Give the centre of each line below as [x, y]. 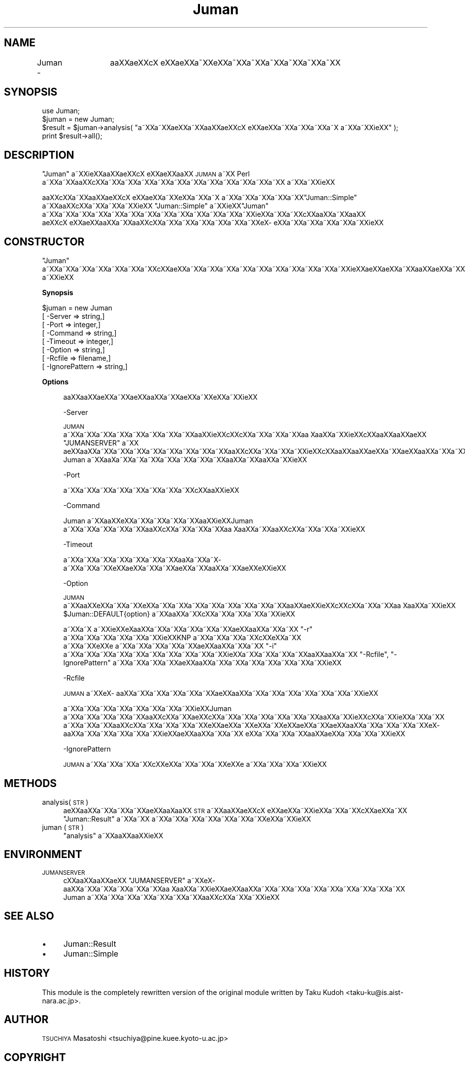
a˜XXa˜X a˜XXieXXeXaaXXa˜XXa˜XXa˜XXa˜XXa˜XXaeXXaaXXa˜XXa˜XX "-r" [188, 629]
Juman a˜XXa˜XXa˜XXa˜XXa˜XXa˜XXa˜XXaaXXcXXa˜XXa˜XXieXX [171, 897]
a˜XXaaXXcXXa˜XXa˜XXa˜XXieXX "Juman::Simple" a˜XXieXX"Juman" [155, 206]
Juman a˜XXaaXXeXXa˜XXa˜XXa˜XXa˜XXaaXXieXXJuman [158, 521]
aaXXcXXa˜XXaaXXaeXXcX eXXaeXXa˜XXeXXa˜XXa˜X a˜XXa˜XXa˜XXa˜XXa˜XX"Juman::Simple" [199, 198]
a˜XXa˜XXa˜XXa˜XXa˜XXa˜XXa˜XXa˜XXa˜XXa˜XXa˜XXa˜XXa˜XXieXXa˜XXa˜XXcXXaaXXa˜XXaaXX [204, 214]
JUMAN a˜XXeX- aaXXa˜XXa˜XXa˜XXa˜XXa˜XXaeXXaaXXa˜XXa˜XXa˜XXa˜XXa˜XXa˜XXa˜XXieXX [221, 693]
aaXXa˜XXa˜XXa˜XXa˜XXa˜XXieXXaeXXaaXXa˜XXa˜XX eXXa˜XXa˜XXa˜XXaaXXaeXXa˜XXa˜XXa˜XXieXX [234, 734]
